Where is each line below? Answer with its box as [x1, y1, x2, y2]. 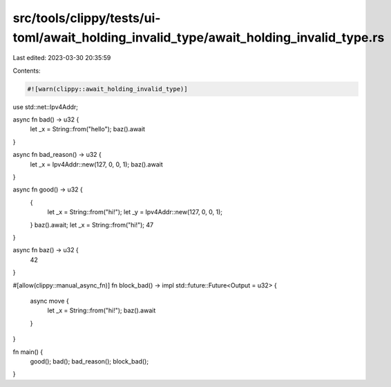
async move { [30, 296, 69, 305]
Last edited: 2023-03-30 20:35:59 [12, 54, 111, 62]
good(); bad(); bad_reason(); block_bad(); [30, 357, 149, 366]
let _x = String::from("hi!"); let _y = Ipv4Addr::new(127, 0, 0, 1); [47, 208, 223, 216]
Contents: [12, 66, 41, 75]
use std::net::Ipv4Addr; [12, 102, 79, 111]
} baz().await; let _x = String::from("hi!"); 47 [30, 220, 154, 229]
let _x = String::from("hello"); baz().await [30, 125, 145, 133]
